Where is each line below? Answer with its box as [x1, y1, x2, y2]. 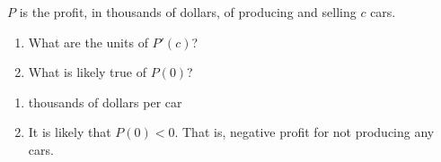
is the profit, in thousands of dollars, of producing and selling [19, 3, 357, 21]
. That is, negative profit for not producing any [174, 123, 435, 141]
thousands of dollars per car [28, 92, 182, 111]
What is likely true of [28, 63, 146, 81]
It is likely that [28, 123, 111, 141]
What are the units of [28, 32, 148, 51]
